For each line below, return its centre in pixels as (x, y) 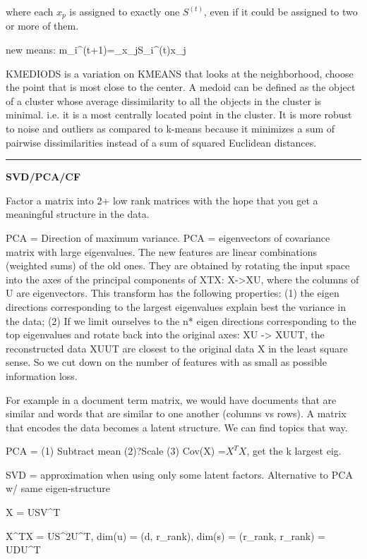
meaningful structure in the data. (78, 214)
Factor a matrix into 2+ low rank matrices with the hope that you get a (162, 200)
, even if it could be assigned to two (281, 11)
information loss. (42, 375)
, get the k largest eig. (294, 451)
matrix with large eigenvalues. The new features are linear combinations (162, 251)
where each (30, 11)
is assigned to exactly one (125, 11)
